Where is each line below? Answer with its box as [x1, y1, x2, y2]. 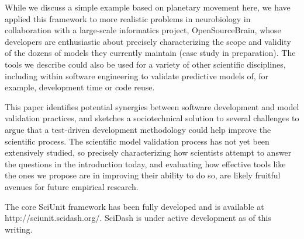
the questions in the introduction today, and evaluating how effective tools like [5, 157, 286, 170]
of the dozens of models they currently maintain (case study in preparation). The [5, 47, 296, 59]
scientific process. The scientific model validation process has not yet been [5, 135, 270, 147]
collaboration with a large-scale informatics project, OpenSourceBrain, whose [5, 24, 281, 36]
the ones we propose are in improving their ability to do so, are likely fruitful [5, 169, 281, 181]
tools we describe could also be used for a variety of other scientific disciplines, [5, 58, 286, 70]
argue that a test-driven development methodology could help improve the [5, 123, 271, 135]
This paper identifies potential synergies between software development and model [5, 100, 299, 113]
